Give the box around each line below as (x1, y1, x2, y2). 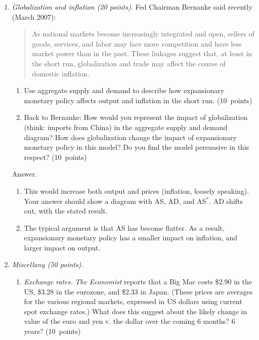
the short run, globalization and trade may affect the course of (32, 58, 226, 68)
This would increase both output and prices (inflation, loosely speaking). (24, 185, 249, 196)
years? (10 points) (24, 326, 81, 336)
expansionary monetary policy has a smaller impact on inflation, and (24, 232, 238, 243)
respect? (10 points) (24, 151, 87, 162)
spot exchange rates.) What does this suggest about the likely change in (24, 306, 247, 316)
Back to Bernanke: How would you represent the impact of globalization (24, 112, 248, 122)
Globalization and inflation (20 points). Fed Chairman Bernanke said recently (12, 2, 252, 12)
